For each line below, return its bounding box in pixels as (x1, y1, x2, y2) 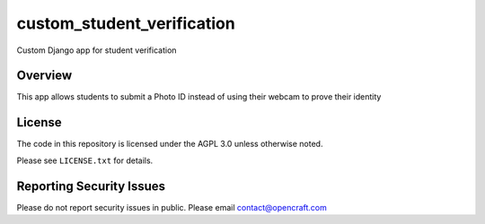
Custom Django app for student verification (16, 45, 177, 56)
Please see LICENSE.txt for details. (16, 155, 154, 166)
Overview (16, 68, 73, 83)
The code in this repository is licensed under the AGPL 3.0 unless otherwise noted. (16, 139, 323, 150)
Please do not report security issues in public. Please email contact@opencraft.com (16, 202, 328, 212)
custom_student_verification (16, 13, 235, 33)
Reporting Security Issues (16, 178, 166, 194)
